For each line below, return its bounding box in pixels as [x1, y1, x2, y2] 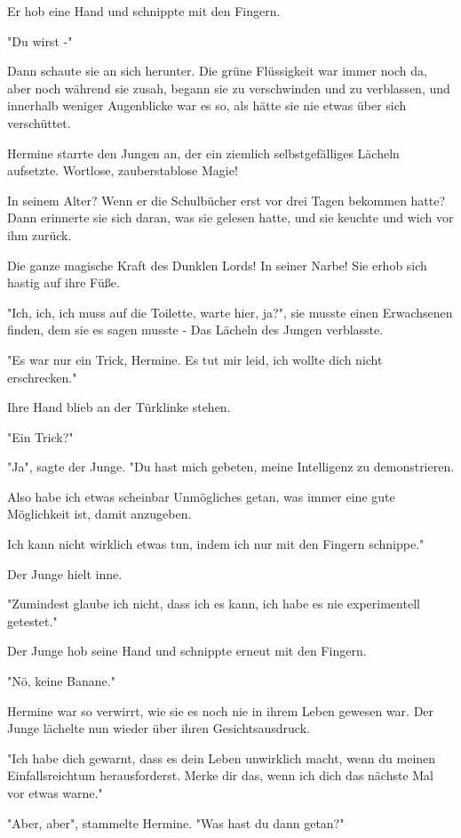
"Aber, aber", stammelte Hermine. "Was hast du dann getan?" [7, 813, 345, 832]
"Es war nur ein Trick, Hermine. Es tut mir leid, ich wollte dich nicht [7, 350, 383, 368]
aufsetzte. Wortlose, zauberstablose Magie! [7, 161, 238, 180]
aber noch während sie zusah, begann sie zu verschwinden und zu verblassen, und [7, 78, 450, 97]
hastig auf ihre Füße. [7, 273, 120, 292]
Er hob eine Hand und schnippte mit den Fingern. [7, 2, 281, 20]
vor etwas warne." [7, 784, 103, 802]
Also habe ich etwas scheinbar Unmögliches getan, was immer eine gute [7, 487, 395, 505]
